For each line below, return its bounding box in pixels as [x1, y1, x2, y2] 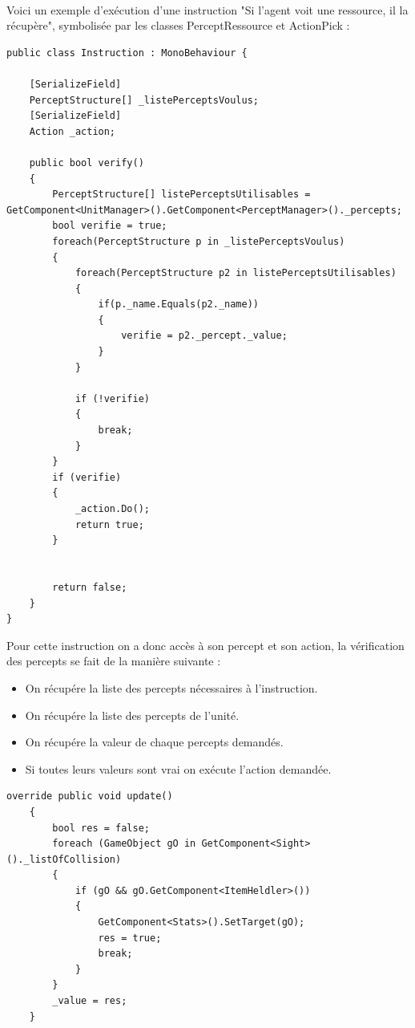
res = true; [98, 932, 162, 944]
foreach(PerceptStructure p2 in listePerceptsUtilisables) [75, 267, 397, 279]
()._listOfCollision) [6, 853, 122, 865]
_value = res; [52, 995, 127, 1007]
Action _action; [29, 125, 116, 137]
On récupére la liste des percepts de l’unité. [25, 706, 240, 723]
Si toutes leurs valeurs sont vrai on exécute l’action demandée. [25, 760, 332, 777]
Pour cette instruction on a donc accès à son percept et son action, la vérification [6, 636, 405, 653]
